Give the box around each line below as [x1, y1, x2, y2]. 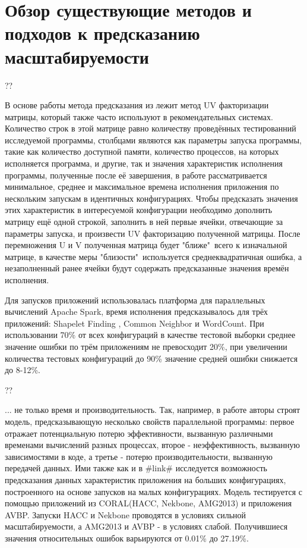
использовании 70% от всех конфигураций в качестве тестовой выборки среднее [5, 328, 296, 341]
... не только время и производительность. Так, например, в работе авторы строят [5, 403, 300, 416]
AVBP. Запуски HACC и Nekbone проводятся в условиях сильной [5, 508, 246, 521]
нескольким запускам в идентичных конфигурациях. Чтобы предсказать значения [5, 192, 298, 204]
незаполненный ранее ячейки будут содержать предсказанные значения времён [5, 262, 289, 274]
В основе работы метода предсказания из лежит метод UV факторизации [5, 99, 269, 111]
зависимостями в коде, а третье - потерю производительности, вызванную [5, 450, 273, 462]
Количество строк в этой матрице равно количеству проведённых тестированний [5, 122, 296, 134]
